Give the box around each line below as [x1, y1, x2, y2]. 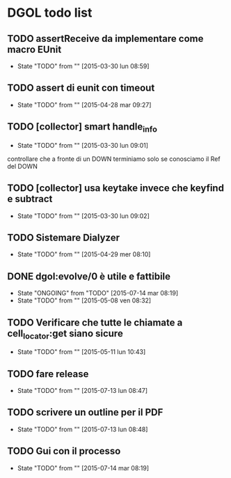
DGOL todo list [7, 5, 93, 21]
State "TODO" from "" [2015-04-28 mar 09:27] [17, 100, 152, 109]
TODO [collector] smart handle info [7, 121, 158, 134]
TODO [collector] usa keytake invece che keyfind [7, 183, 225, 194]
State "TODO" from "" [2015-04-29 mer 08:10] [17, 250, 151, 259]
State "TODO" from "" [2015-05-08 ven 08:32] [17, 296, 152, 304]
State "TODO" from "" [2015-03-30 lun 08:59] [17, 62, 150, 70]
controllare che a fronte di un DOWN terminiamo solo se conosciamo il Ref [7, 155, 221, 163]
